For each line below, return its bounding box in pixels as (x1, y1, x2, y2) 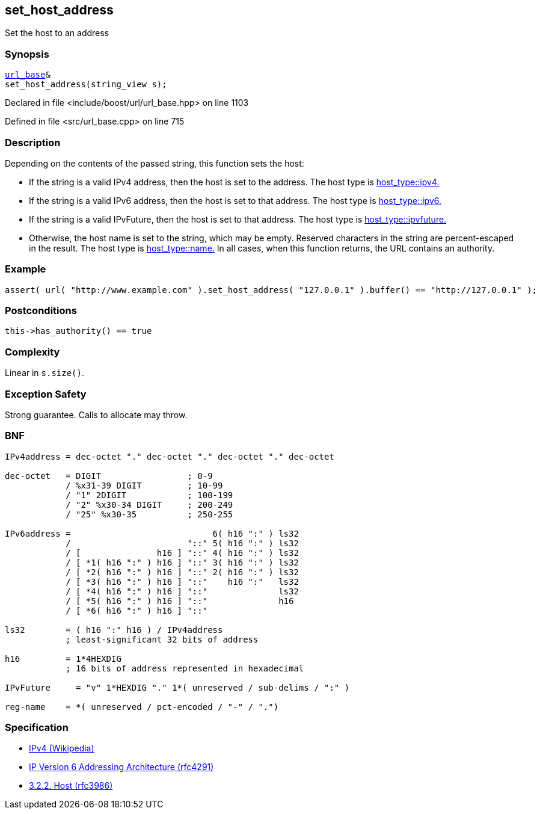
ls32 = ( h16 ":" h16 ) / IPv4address (5, 624, 223, 635)
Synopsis (5, 48, 49, 60)
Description (5, 136, 61, 149)
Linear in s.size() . (5, 368, 85, 378)
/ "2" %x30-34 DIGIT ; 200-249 (66, 499, 233, 510)
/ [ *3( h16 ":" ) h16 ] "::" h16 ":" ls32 (66, 576, 299, 587)
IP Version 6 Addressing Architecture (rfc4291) (29, 762, 214, 772)
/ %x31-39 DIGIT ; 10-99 (66, 480, 223, 490)
